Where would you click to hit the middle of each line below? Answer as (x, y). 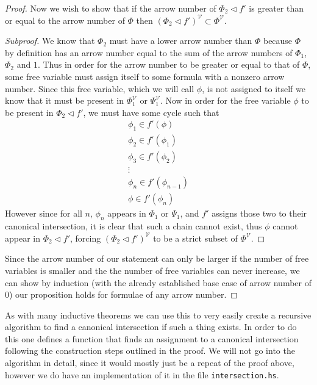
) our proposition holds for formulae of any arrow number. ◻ (123, 294)
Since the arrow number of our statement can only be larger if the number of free (157, 258)
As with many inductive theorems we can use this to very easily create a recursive (158, 315)
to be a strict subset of (195, 238)
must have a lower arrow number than (181, 41)
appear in (23, 238)
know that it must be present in (65, 100)
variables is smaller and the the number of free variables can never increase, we (152, 270)
